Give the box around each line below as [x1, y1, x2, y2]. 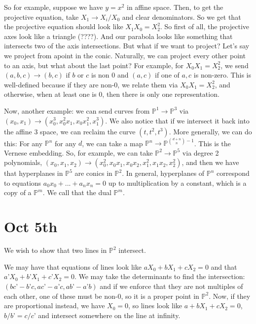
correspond [217, 168, 250, 178]
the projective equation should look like [4, 21, 123, 32]
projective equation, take [4, 11, 79, 22]
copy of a [4, 187, 32, 198]
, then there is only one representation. [102, 89, 219, 99]
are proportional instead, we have [4, 300, 105, 311]
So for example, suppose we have [4, 2, 103, 12]
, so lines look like [128, 300, 183, 311]
